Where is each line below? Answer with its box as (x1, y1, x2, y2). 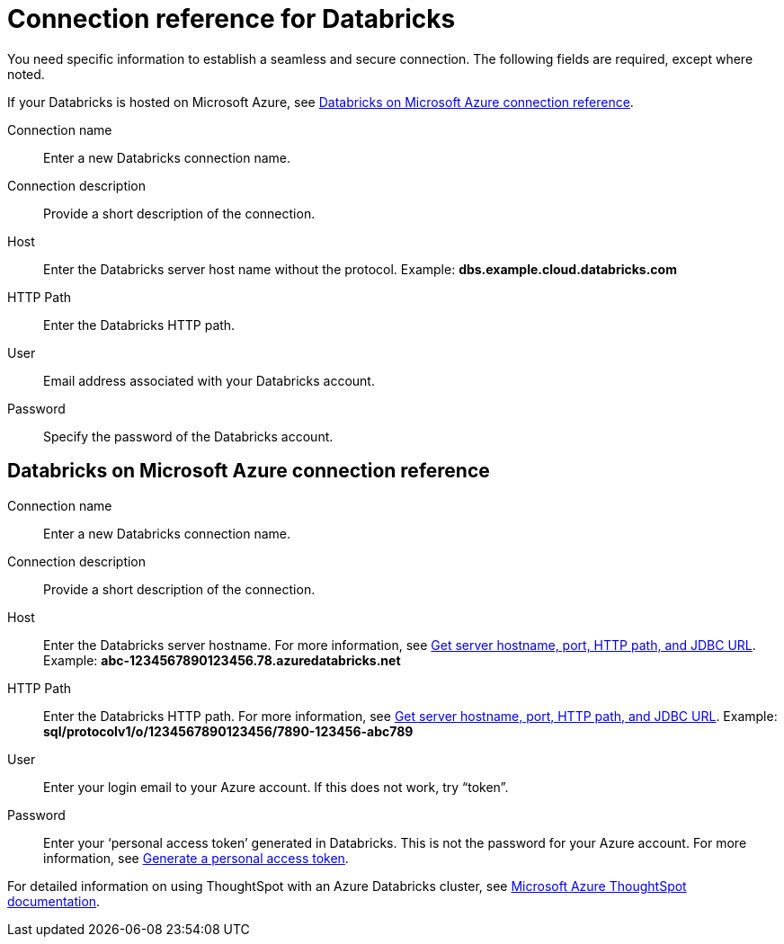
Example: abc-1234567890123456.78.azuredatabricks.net (43, 652, 401, 668)
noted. (7, 66, 45, 82)
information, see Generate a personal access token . (43, 850, 349, 866)
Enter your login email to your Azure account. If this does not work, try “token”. (43, 779, 509, 795)
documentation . (7, 893, 101, 909)
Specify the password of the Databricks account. (43, 428, 334, 444)
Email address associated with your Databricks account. (43, 372, 375, 388)
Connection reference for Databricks (7, 4, 456, 34)
